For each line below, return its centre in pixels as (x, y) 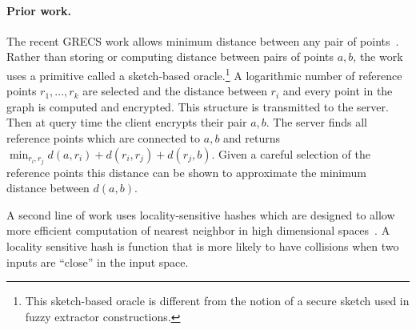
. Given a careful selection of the (291, 153)
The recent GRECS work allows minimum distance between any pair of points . (203, 40)
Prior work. (39, 10)
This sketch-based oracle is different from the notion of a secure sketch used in (217, 301)
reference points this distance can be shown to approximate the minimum (186, 172)
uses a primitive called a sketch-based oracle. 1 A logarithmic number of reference (204, 74)
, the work (378, 56)
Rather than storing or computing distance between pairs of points (170, 56)
